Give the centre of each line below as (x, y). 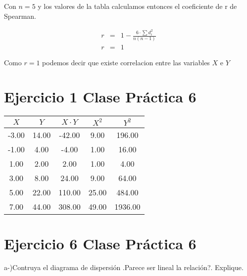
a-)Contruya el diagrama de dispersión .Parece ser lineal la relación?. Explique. (124, 267)
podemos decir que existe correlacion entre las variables (126, 63)
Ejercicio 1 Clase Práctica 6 (100, 97)
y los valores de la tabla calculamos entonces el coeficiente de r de (137, 6)
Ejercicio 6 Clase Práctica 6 (100, 244)
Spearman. (20, 16)
